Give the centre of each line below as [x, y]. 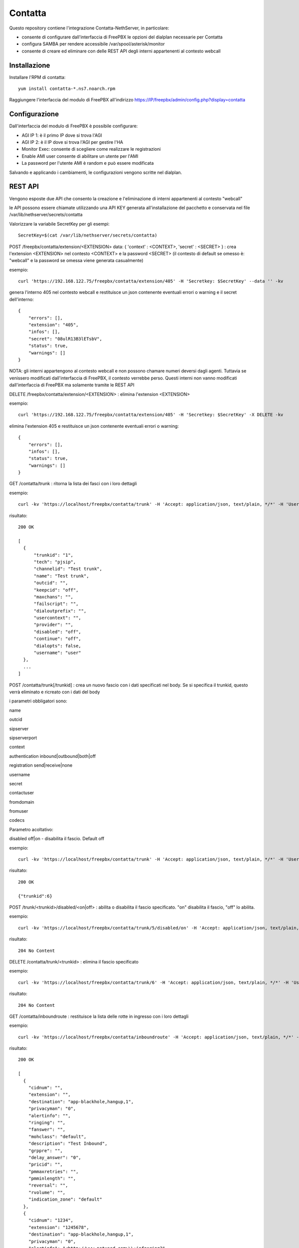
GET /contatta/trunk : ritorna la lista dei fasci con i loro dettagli [73, 484]
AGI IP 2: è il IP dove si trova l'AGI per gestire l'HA [73, 142]
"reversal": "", [48, 1185]
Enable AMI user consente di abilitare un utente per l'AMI [80, 156]
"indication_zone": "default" [65, 1200]
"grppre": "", [46, 1150]
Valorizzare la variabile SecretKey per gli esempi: [59, 224]
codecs [17, 820]
